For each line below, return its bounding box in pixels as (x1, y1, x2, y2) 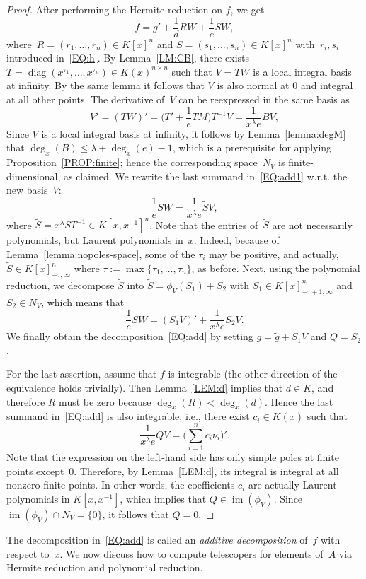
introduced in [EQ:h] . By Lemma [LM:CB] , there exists (6, 50, 250, 65)
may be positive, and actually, (209, 247, 339, 262)
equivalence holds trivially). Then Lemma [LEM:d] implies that (6, 380, 283, 395)
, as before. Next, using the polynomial (191, 260, 360, 275)
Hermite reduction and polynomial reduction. (6, 560, 203, 575)
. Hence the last (265, 394, 333, 409)
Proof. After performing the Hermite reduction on (6, 2, 223, 16)
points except (6, 463, 64, 478)
